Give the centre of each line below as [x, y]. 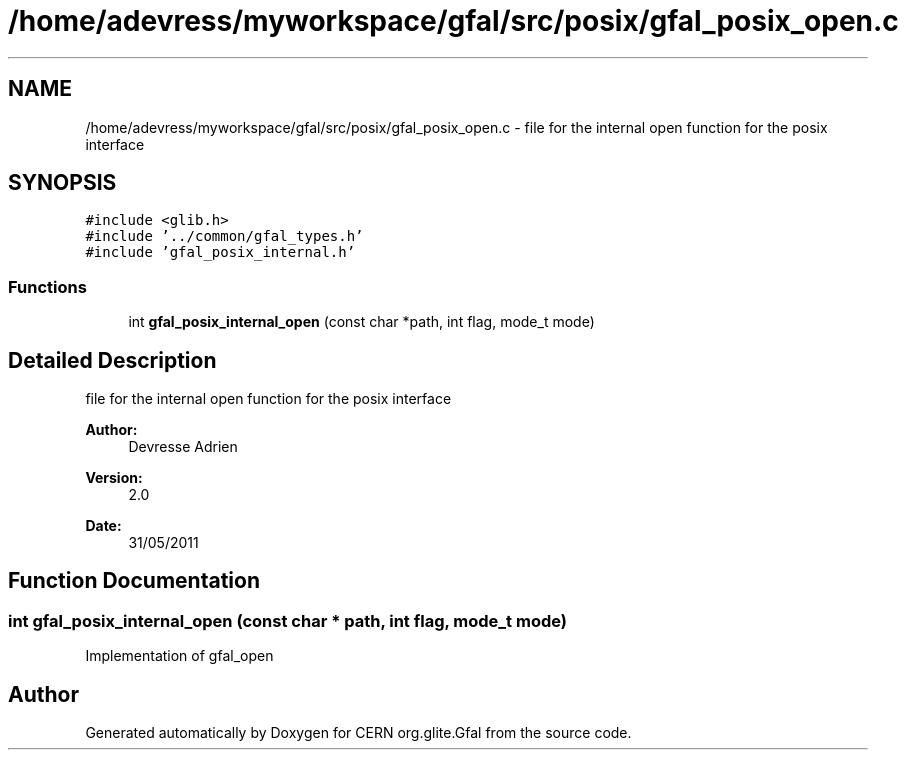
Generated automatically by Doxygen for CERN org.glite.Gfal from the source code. [358, 733]
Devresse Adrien [183, 447]
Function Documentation [134, 581]
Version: [114, 478]
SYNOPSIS [62, 183]
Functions [47, 286]
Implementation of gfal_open [179, 656]
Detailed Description [112, 360]
